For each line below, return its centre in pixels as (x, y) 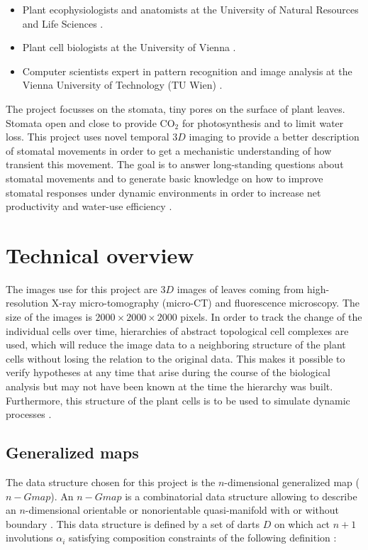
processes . (29, 414)
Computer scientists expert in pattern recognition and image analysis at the (187, 71)
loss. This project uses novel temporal (88, 137)
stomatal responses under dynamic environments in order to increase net (163, 192)
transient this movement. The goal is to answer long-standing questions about (175, 164)
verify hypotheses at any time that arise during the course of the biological (168, 372)
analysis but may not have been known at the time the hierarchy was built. (169, 386)
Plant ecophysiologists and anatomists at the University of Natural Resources (190, 9)
